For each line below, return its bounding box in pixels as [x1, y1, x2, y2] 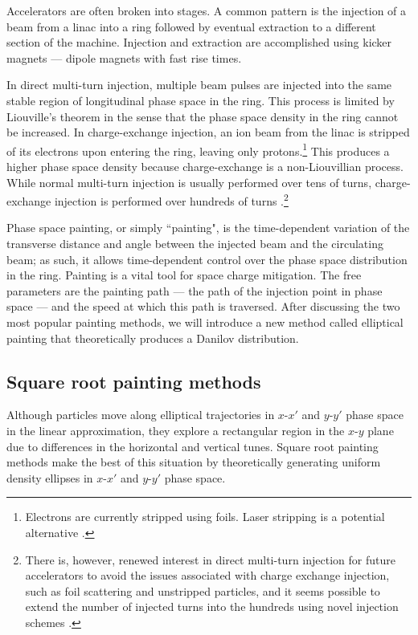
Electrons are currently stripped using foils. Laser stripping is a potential [25, 508, 385, 525]
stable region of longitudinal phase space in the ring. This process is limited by [6, 92, 395, 108]
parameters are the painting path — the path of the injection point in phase [6, 282, 383, 299]
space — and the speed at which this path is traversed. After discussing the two [6, 298, 400, 315]
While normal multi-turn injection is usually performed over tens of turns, [6, 173, 372, 190]
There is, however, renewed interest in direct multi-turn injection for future [25, 551, 395, 568]
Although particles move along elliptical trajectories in [6, 406, 275, 423]
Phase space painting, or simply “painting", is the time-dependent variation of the [6, 219, 410, 236]
